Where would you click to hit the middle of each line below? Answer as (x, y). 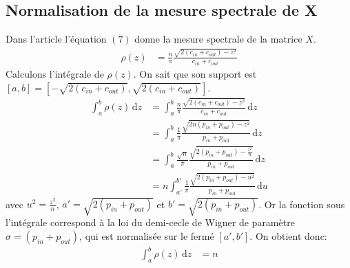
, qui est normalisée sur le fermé (147, 235)
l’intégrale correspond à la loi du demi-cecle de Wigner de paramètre (150, 222)
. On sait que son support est (195, 74)
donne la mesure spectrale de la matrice (218, 39)
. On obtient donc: (288, 235)
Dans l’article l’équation (56, 39)
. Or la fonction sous (302, 204)
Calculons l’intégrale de (55, 74)
